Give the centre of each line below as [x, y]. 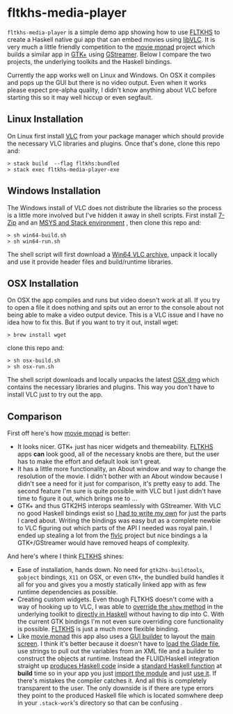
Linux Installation [45, 119]
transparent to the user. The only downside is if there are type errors [115, 688]
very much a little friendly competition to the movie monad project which [111, 47]
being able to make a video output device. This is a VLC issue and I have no [115, 315]
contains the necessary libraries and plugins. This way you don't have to [111, 387]
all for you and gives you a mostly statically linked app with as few [112, 585]
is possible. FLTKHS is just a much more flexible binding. [98, 629]
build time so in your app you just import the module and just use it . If [117, 674]
